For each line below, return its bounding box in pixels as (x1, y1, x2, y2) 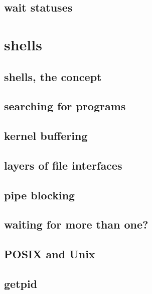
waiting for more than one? (4, 216, 148, 232)
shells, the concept (4, 68, 102, 84)
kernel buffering (4, 128, 88, 143)
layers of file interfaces (4, 157, 122, 173)
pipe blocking (4, 187, 75, 202)
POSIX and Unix (4, 246, 95, 262)
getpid (4, 276, 38, 291)
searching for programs (4, 98, 126, 114)
